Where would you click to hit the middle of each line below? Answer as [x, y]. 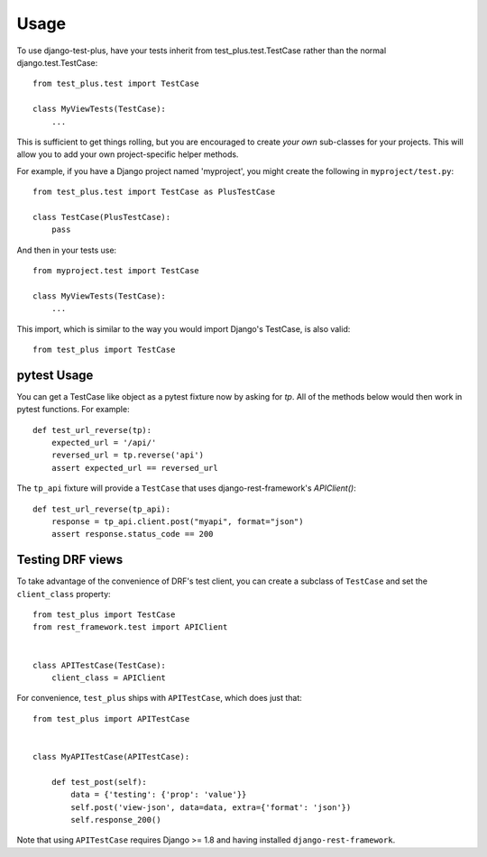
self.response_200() [116, 820]
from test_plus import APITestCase [111, 719]
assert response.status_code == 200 [132, 534]
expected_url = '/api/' [104, 443]
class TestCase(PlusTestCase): [102, 217]
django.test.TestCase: [57, 62]
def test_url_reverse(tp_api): [102, 509]
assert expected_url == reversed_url [134, 468]
